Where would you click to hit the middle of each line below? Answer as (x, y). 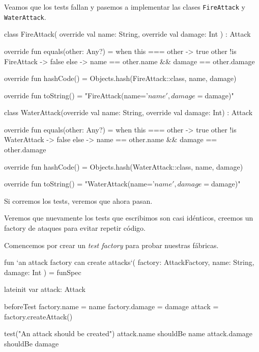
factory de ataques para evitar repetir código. (75, 228)
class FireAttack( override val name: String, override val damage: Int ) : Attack (127, 34)
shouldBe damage (32, 343)
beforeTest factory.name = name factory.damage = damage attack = (111, 306)
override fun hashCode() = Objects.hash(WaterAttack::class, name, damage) (124, 166)
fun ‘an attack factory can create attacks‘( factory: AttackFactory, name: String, (129, 262)
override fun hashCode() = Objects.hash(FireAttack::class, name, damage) (120, 78)
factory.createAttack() (38, 316)
